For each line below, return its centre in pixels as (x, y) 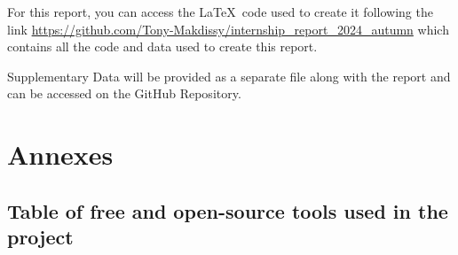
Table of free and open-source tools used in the (228, 210)
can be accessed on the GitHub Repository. (124, 93)
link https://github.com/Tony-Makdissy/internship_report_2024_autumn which (228, 29)
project (40, 237)
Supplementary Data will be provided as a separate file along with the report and (229, 76)
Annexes (60, 155)
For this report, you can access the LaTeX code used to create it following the (220, 12)
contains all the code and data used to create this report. (162, 46)
